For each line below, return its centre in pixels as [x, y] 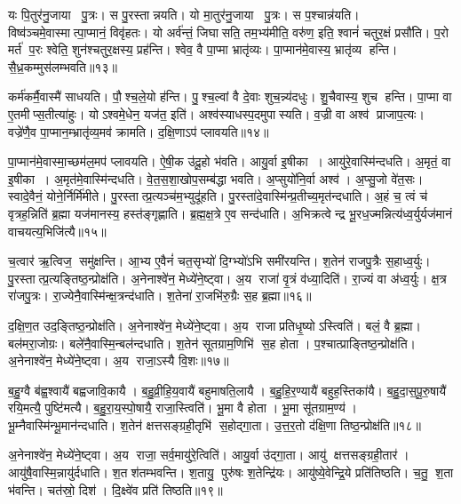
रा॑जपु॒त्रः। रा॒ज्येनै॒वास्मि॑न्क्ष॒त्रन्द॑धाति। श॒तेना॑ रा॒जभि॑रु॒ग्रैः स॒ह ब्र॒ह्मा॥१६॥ [160, 296]
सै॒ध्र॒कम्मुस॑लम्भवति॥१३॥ [63, 66]
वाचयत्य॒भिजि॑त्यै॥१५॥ [57, 231]
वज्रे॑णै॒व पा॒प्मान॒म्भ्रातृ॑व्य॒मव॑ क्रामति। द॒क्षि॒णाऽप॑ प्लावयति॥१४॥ [139, 131]
